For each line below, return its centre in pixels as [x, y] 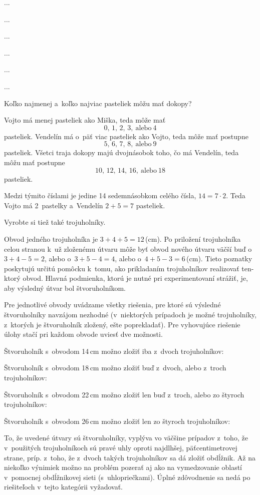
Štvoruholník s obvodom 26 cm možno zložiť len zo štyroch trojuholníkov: [117, 421]
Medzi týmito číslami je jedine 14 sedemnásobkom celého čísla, [100, 195]
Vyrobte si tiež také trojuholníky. [55, 222]
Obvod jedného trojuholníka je [51, 238]
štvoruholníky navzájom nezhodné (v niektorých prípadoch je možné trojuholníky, [130, 315]
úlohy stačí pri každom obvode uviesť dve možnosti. [83, 334]
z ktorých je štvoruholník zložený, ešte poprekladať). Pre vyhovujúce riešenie [122, 324]
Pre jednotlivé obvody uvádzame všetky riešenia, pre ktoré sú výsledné [112, 305]
